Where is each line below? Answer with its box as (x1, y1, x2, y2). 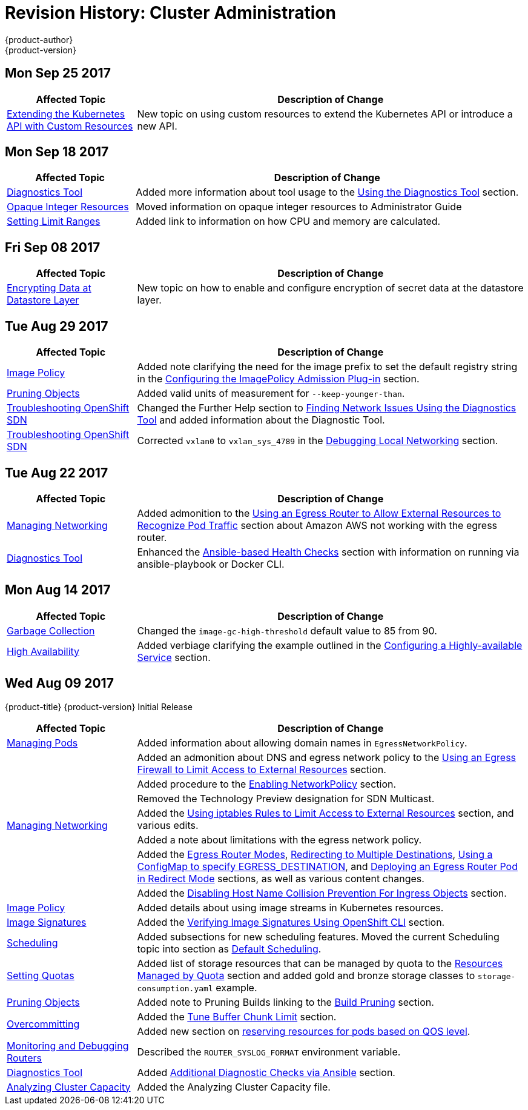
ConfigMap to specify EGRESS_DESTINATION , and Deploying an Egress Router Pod (137, 860, 518, 872)
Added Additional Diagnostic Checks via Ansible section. (137, 1066, 395, 1078)
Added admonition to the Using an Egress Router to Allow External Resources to (137, 507, 501, 519)
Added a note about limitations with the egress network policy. (137, 833, 422, 846)
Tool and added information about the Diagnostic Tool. (137, 414, 385, 427)
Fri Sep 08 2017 (5, 239, 101, 255)
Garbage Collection (7, 624, 95, 637)
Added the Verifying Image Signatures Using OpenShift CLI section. (137, 916, 445, 928)
